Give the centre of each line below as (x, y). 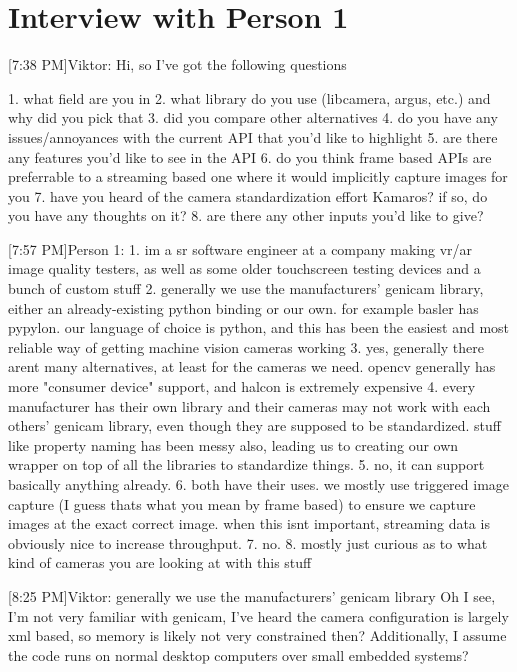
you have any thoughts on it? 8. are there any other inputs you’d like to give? (246, 215)
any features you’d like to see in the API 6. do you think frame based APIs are (250, 156)
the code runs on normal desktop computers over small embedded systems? (238, 654)
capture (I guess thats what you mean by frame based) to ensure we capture (242, 503)
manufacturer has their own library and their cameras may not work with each (249, 405)
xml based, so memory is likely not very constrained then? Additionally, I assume (257, 635)
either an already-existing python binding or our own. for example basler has (243, 307)
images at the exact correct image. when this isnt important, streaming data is (249, 523)
